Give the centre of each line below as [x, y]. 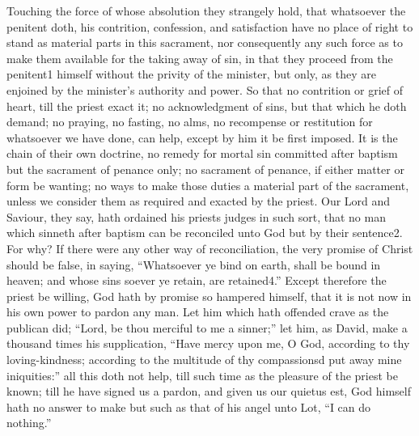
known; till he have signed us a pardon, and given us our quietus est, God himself [209, 391]
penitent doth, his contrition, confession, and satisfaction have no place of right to [210, 26]
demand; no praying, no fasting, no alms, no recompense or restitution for [190, 122]
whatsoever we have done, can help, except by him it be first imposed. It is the [202, 137]
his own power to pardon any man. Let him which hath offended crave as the [198, 312]
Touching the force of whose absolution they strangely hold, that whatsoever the [206, 11]
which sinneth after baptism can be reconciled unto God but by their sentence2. [205, 233]
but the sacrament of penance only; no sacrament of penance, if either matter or [205, 169]
